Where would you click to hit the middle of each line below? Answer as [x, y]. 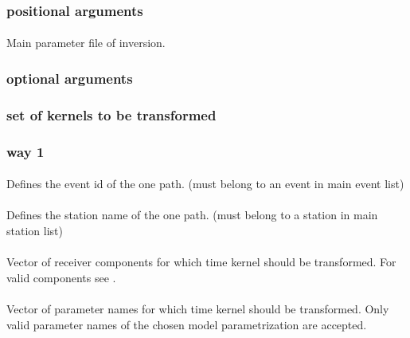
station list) [35, 230]
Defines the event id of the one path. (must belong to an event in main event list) [205, 184]
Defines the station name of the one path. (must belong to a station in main [192, 215]
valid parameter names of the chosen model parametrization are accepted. [187, 324]
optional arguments [70, 78]
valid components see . [61, 277]
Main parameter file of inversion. [86, 43]
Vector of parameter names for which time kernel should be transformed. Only [198, 308]
